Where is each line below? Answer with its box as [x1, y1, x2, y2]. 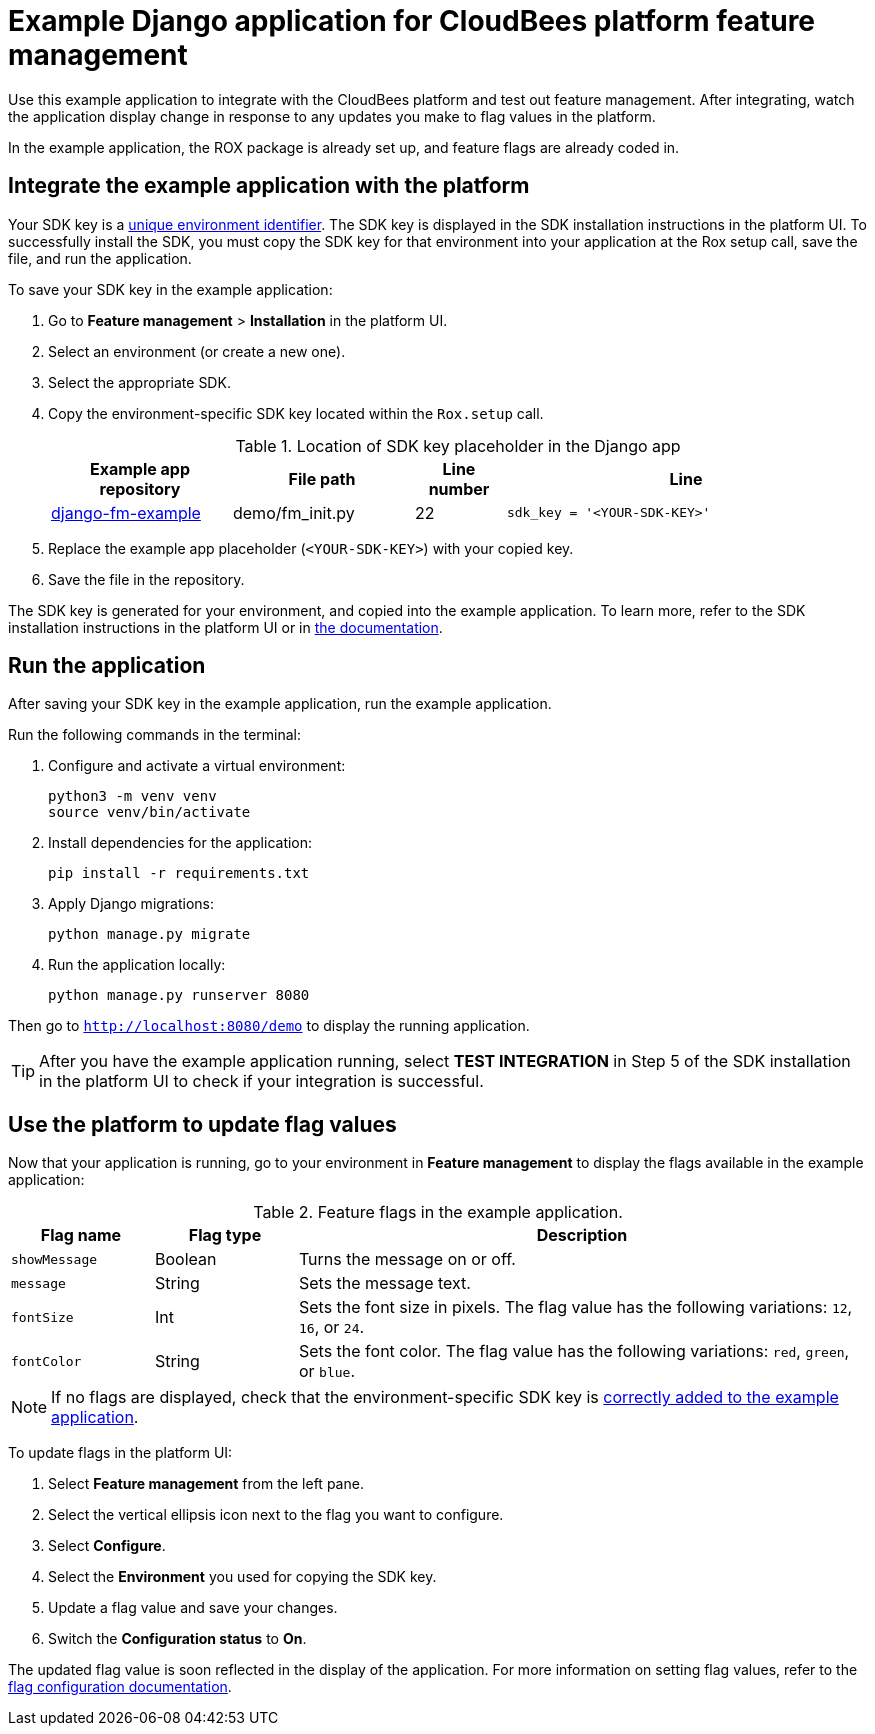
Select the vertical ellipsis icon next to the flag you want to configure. [48, 1506, 504, 1524]
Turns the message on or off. [298, 1249, 516, 1270]
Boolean [154, 1249, 217, 1270]
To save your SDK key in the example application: [8, 280, 333, 298]
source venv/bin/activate [48, 804, 251, 821]
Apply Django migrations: [48, 895, 215, 913]
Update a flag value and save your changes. [48, 1599, 338, 1617]
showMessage [11, 1251, 98, 1267]
